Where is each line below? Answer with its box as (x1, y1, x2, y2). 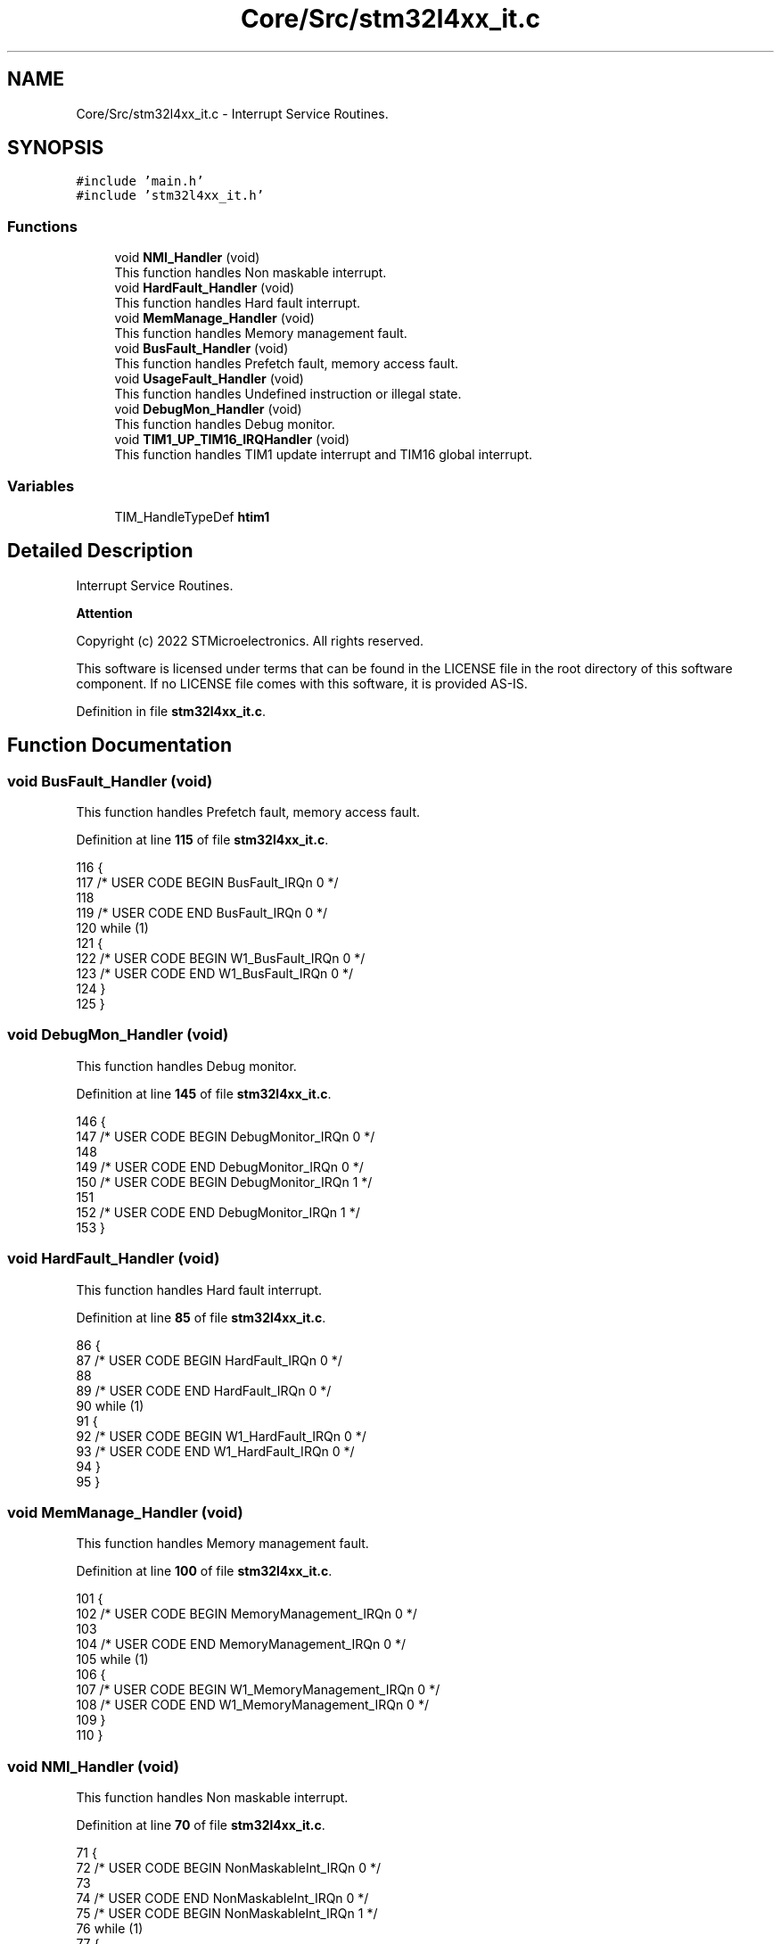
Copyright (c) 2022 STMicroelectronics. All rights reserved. (76, 632, 424, 648)
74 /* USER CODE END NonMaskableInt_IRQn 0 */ (76, 1890, 369, 1906)
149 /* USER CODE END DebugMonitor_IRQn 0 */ (76, 1158, 364, 1174)
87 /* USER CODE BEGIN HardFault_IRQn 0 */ (76, 1352, 342, 1368)
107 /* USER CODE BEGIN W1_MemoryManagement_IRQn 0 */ (76, 1682, 440, 1698)
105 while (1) (76, 1652, 149, 1668)
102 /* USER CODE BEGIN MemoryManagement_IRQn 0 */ (76, 1606, 417, 1622)
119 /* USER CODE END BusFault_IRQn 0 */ (76, 905, 327, 920)
